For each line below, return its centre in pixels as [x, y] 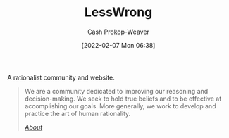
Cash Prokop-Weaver [118, 32]
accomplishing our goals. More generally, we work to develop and [120, 106]
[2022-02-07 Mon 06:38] [118, 45]
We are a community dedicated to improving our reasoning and [116, 91]
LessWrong [118, 12]
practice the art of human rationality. [78, 113]
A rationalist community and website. [61, 77]
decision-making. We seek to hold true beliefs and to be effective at [123, 99]
